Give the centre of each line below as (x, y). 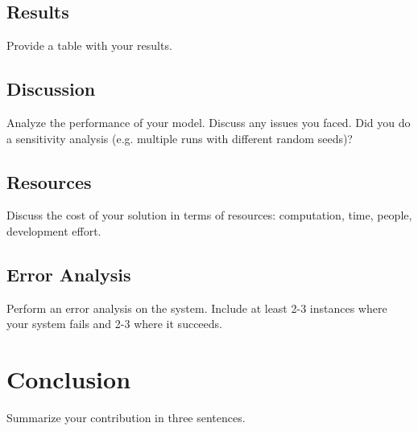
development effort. (54, 230)
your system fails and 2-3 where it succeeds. (114, 324)
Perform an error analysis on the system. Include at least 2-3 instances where (197, 308)
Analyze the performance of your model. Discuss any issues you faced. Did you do (209, 122)
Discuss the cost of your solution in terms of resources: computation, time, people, (209, 215)
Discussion (51, 89)
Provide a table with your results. (89, 45)
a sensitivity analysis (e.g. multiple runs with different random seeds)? (180, 138)
